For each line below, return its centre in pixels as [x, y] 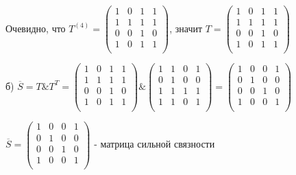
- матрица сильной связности [155, 144]
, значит [186, 28]
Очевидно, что [36, 28]
